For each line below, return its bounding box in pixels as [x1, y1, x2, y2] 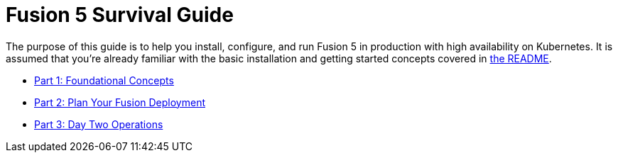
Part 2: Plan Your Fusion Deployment [34, 96, 205, 108]
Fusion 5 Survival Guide [6, 3, 234, 27]
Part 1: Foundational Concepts [34, 74, 174, 86]
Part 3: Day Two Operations [34, 118, 163, 130]
